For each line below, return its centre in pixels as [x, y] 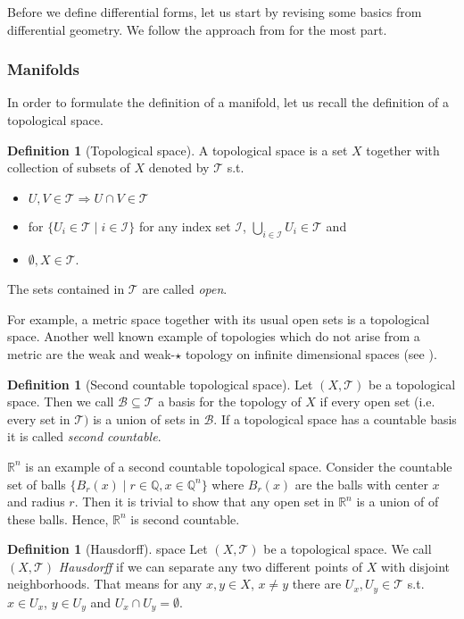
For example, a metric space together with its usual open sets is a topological [219, 318]
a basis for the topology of [230, 402]
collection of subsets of [69, 167]
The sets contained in [66, 289]
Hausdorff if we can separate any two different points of [211, 566]
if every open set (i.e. [377, 402]
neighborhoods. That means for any [105, 584]
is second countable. [185, 519]
